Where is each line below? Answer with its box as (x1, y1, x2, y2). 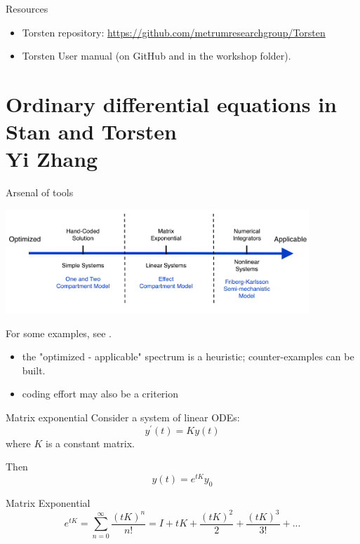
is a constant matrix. (46, 435, 135, 450)
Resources (6, 1, 48, 15)
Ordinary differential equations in (6, 89, 337, 118)
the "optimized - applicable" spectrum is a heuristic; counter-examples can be (22, 349, 354, 364)
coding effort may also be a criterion (22, 386, 179, 401)
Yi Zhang (6, 144, 98, 173)
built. (22, 362, 46, 377)
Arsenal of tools (6, 185, 74, 200)
